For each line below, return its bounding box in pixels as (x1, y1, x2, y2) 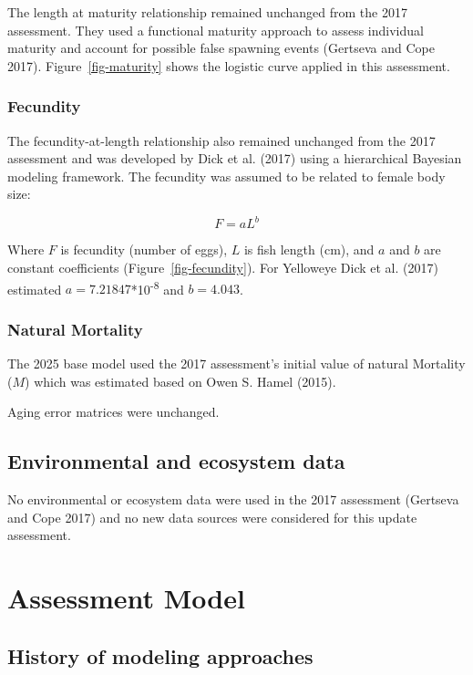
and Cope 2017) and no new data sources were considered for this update (7, 507, 417, 526)
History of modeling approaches (7, 641, 314, 670)
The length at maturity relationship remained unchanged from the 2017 (7, 3, 407, 21)
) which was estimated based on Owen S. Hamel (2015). (25, 371, 336, 390)
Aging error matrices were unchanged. (7, 402, 220, 421)
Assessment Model (7, 579, 245, 617)
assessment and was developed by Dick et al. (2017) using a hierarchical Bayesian (7, 149, 462, 168)
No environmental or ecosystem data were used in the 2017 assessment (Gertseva (7, 490, 459, 509)
